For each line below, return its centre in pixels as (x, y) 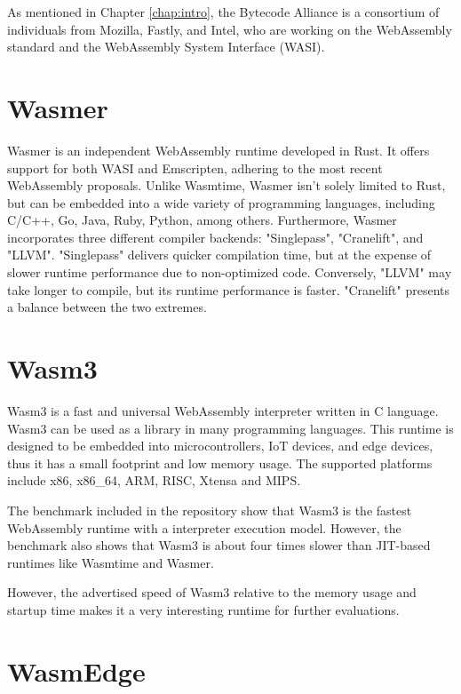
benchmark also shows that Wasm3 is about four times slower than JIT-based (219, 545)
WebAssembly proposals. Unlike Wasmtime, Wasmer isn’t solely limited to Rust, (227, 185)
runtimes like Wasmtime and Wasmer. (111, 562)
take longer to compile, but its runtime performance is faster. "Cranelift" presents (229, 289)
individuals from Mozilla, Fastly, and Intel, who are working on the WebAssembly (230, 29)
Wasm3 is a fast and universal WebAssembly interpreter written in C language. (223, 410)
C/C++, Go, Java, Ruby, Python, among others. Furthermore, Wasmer (202, 220)
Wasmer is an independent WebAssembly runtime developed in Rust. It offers (219, 150)
